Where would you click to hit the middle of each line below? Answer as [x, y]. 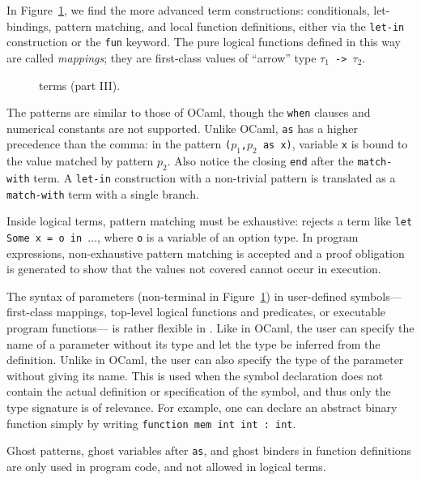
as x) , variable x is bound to [335, 144]
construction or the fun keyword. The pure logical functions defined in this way [204, 42]
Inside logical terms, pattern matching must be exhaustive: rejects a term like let [210, 221]
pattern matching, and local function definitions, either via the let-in [230, 26]
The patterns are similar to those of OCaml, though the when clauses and [189, 112]
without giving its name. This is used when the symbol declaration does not [195, 375]
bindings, [29, 26]
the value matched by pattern [80, 161]
